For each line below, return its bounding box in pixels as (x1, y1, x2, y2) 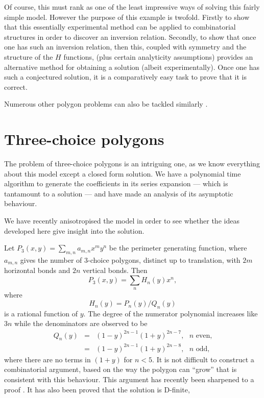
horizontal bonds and (4, 265, 70, 276)
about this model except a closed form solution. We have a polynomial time (4, 168, 241, 179)
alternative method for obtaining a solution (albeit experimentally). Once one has (4, 61, 260, 72)
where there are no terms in (4, 354, 91, 364)
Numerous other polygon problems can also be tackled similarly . (4, 98, 208, 109)
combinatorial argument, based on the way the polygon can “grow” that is (4, 364, 237, 375)
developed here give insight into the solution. (4, 225, 145, 236)
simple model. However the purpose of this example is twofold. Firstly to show (4, 11, 250, 22)
